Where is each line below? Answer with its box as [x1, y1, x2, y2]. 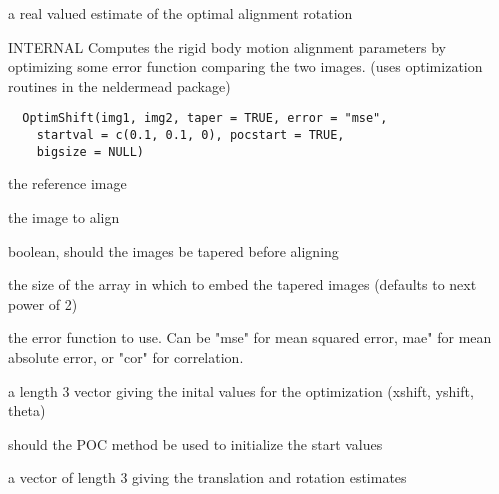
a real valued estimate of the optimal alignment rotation [8, 3, 353, 23]
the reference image [8, 173, 127, 194]
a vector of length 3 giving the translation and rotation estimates [8, 467, 407, 488]
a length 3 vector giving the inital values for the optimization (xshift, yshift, [8, 380, 474, 401]
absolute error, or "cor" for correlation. [8, 346, 244, 367]
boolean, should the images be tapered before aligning [8, 240, 339, 261]
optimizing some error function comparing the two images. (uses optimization [8, 56, 483, 77]
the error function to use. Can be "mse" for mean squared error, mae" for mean [8, 327, 492, 348]
